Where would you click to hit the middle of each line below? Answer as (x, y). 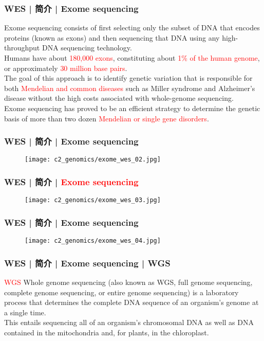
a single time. (25, 312)
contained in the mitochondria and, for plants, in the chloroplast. (107, 332)
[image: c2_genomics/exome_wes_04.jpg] (93, 241)
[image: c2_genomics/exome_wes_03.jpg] (93, 200)
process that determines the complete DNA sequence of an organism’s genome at (131, 302)
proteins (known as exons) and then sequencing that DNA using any (112, 37)
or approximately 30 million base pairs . (66, 68)
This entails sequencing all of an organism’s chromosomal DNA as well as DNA (129, 322)
